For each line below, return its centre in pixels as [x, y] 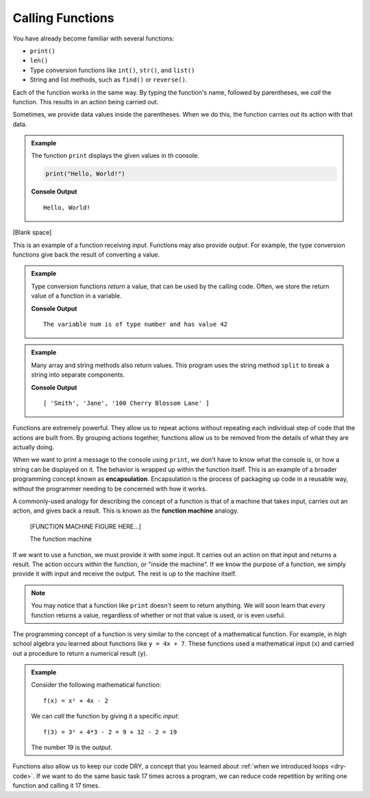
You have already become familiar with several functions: [94, 38]
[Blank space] [32, 233]
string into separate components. [78, 375]
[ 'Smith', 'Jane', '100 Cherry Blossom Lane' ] [126, 403]
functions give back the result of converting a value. [86, 255]
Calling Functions [63, 18]
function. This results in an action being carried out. [86, 102]
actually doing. [34, 447]
